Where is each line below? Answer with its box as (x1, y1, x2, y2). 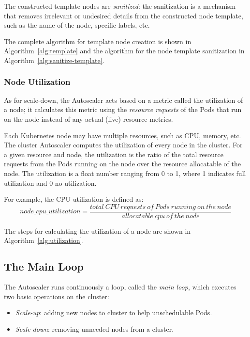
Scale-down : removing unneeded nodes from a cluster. (15, 323, 174, 334)
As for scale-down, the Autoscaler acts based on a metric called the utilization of (4, 95, 243, 105)
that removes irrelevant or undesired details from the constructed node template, (4, 10, 243, 20)
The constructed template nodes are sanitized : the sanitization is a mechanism (4, 1, 236, 11)
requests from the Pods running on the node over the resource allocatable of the (4, 159, 241, 169)
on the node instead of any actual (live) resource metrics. (4, 113, 173, 124)
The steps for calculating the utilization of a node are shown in (4, 225, 191, 236)
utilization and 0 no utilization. (4, 177, 97, 188)
